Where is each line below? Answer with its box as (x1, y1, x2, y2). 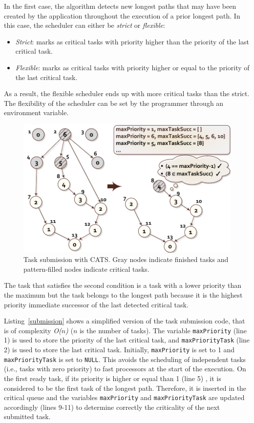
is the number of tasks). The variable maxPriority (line (79, 325, 247, 335)
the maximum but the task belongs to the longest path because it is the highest (4, 289, 243, 300)
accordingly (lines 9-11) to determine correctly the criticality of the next (4, 402, 220, 412)
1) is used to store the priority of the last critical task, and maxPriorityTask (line (4, 335, 250, 345)
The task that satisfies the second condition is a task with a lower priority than (4, 280, 241, 290)
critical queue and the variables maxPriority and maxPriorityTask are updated (4, 392, 245, 403)
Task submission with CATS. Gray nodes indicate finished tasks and (23, 254, 229, 264)
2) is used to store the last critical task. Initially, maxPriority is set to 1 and (4, 344, 235, 355)
